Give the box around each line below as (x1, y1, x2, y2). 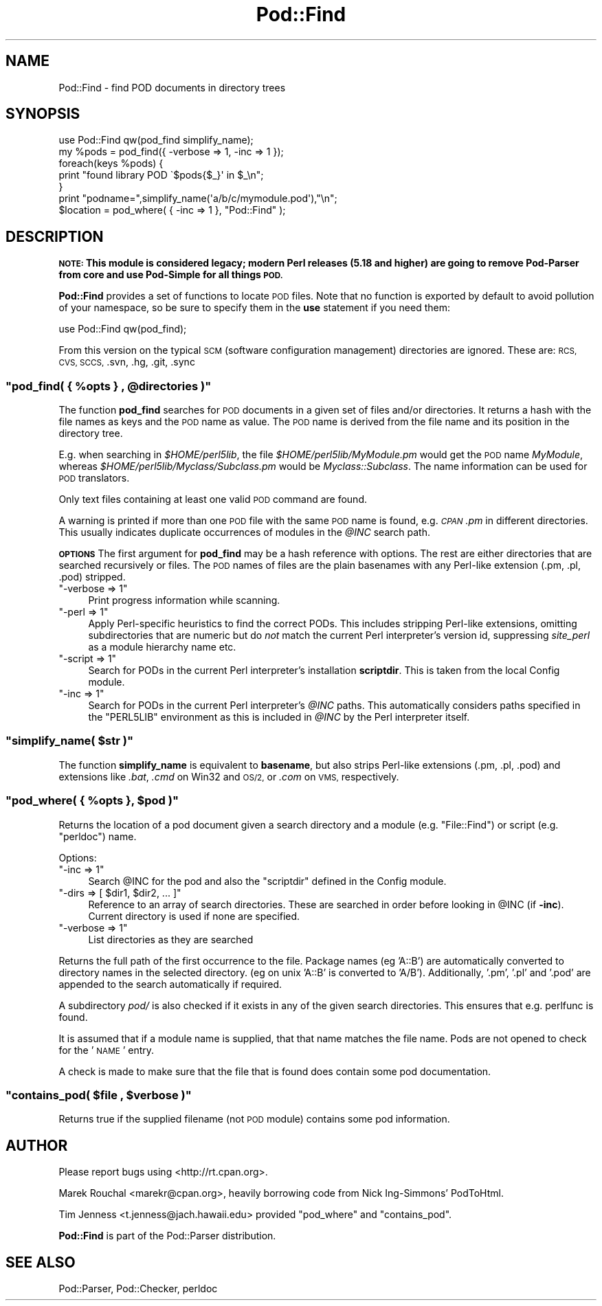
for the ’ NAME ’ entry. (58, 1044, 155, 1056)
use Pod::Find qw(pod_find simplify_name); (58, 134, 254, 146)
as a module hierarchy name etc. (88, 641, 236, 653)
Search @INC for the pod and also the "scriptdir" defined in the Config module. (88, 875, 447, 887)
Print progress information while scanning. (88, 594, 280, 607)
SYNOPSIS (5, 105, 80, 123)
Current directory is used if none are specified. (88, 910, 300, 922)
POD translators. (58, 472, 130, 484)
